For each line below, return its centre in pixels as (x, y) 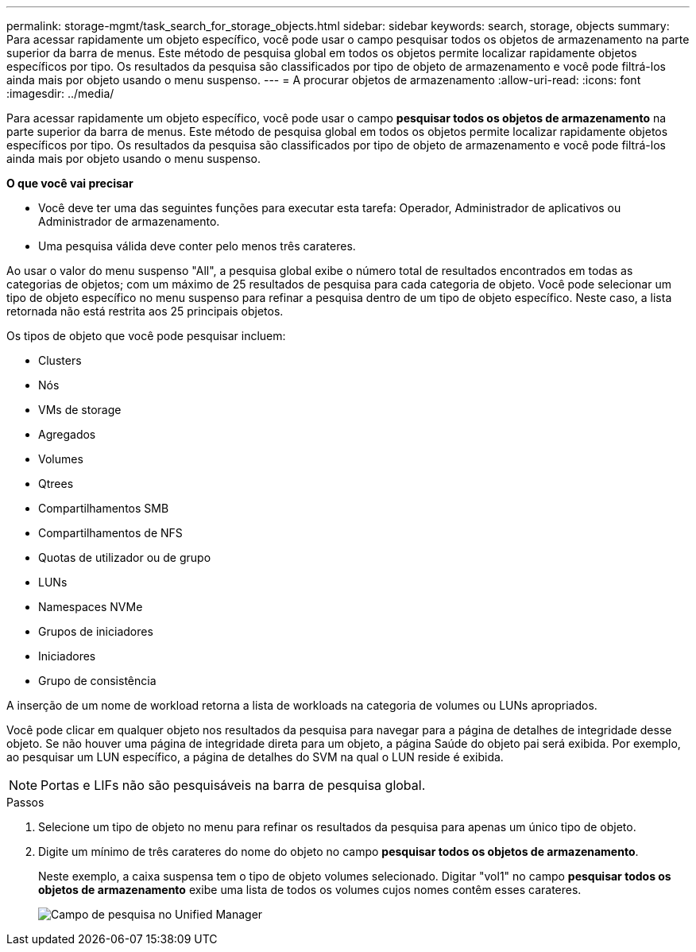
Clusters (60, 360)
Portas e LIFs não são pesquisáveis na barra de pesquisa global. (233, 785)
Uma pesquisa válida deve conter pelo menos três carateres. (197, 246)
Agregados (67, 434)
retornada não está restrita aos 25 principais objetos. (145, 311)
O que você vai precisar (70, 183)
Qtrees (56, 484)
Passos (25, 802)
